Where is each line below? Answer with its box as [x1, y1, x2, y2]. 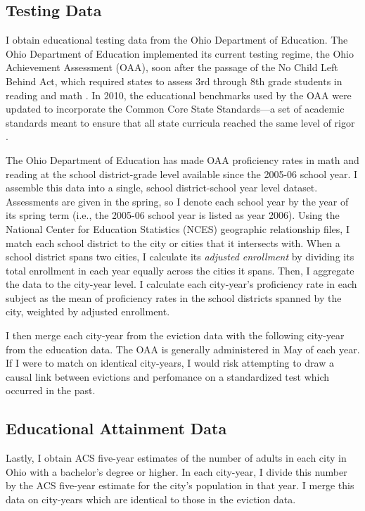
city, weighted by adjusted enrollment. [6, 304, 170, 319]
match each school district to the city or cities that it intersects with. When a [6, 235, 340, 250]
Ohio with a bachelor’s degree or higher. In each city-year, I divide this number [6, 464, 347, 479]
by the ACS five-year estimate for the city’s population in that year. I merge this [6, 478, 354, 493]
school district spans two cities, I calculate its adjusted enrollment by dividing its [6, 249, 354, 264]
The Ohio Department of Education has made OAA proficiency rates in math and [6, 152, 359, 167]
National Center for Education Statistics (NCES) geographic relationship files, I [6, 221, 350, 236]
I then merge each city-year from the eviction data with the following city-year [6, 328, 345, 343]
